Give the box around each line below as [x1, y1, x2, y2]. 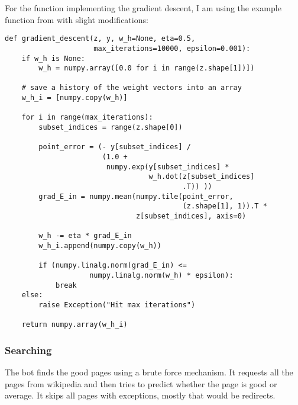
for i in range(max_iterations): [21, 113, 153, 122]
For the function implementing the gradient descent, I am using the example [5, 2, 281, 14]
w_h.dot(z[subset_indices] [148, 172, 255, 181]
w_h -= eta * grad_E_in [38, 232, 132, 240]
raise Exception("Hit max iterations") [38, 300, 196, 309]
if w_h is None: [21, 54, 86, 63]
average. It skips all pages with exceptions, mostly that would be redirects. [5, 389, 276, 401]
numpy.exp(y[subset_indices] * [106, 162, 229, 171]
